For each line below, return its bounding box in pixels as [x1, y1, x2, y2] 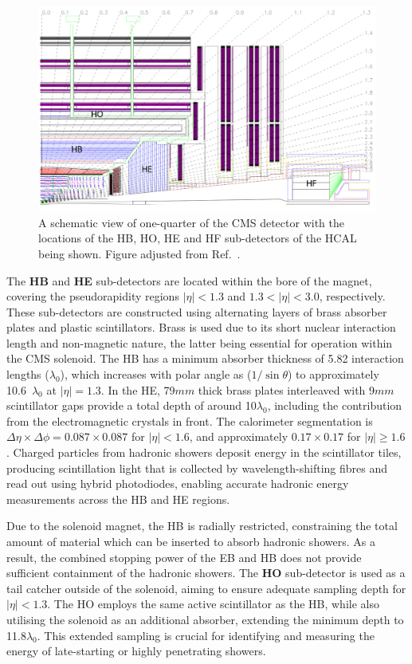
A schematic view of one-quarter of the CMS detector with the [38, 214, 344, 230]
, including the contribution [267, 397, 402, 414]
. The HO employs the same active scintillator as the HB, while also [47, 595, 379, 612]
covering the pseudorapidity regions [6, 288, 179, 304]
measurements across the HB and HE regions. [6, 490, 230, 507]
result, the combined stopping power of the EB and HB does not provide [6, 548, 362, 565]
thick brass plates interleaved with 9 [198, 381, 375, 398]
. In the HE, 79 [100, 381, 175, 398]
